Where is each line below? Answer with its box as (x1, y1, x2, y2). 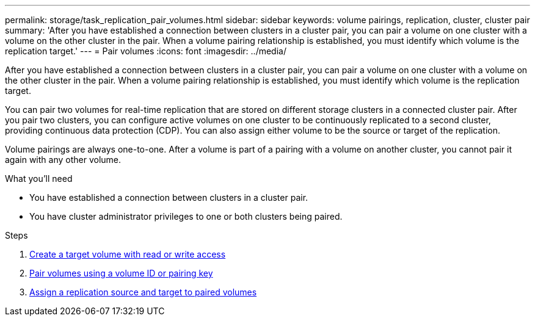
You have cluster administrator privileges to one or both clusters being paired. (29, 211, 343, 222)
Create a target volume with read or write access (29, 249, 226, 259)
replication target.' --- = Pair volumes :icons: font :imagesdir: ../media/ (5, 46, 286, 56)
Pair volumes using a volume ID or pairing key (29, 268, 213, 278)
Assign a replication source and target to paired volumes (29, 287, 257, 297)
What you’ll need (5, 173, 73, 184)
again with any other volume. (5, 154, 122, 165)
